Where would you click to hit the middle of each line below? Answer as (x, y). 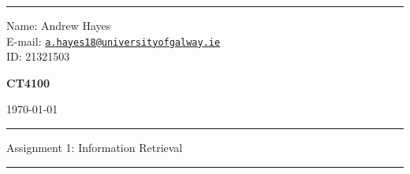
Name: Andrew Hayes (59, 25)
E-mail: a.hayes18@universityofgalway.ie (114, 41)
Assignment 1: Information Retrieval (95, 148)
